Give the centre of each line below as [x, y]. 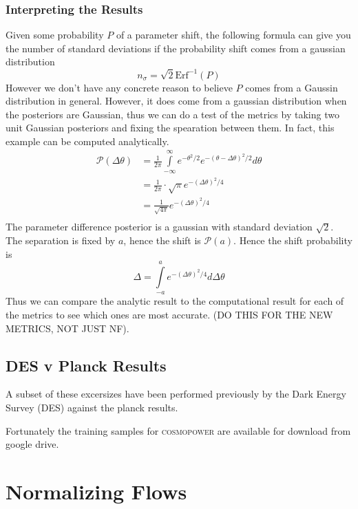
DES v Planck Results [86, 365]
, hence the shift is [162, 240]
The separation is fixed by [61, 240]
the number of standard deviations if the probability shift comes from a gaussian [176, 48]
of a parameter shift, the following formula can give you [233, 35]
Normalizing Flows [96, 491]
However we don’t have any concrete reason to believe [119, 87]
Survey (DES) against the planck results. [92, 407]
